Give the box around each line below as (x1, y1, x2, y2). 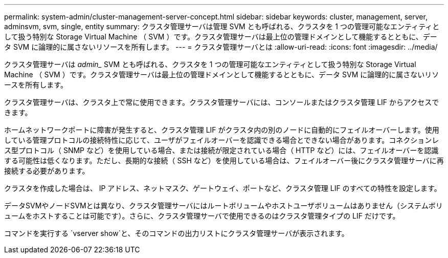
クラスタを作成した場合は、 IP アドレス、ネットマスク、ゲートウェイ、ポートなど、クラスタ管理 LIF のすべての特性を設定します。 (4, 184, 441, 192)
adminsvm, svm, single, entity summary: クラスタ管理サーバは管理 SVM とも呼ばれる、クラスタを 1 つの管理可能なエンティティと (4, 22, 440, 31)
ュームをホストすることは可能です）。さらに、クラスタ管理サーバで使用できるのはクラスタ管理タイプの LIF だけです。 (4, 211, 400, 220)
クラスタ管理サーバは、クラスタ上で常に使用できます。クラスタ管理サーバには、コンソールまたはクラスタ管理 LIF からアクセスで (4, 98, 439, 106)
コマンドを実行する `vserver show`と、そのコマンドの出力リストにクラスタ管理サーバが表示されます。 (4, 229, 349, 238)
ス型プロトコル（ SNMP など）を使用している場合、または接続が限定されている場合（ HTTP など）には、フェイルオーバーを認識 (4, 146, 439, 155)
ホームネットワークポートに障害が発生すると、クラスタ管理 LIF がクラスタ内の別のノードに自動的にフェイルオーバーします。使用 (4, 125, 439, 134)
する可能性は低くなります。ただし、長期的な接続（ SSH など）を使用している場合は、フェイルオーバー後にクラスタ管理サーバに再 (4, 156, 444, 165)
